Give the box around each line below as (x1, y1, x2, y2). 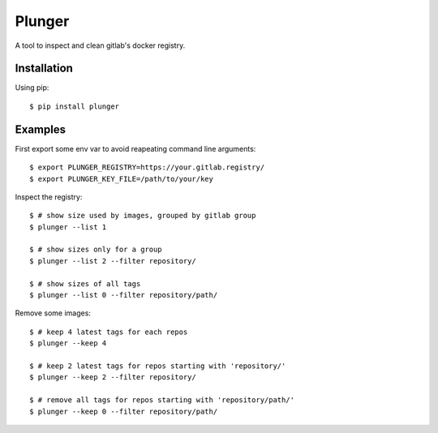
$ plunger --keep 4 (29, 339, 107, 348)
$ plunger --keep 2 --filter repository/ (29, 373, 196, 382)
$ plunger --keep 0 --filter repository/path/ (29, 406, 218, 416)
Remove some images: (15, 308, 91, 318)
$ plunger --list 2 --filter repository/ (29, 256, 196, 265)
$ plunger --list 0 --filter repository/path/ (29, 290, 218, 300)
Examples (15, 122, 67, 136)
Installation (15, 62, 73, 75)
